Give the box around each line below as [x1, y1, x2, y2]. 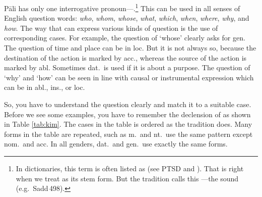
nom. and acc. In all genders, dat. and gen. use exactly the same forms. [4, 138, 228, 149]
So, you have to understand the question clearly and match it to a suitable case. [4, 99, 251, 109]
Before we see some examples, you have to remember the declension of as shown [4, 109, 251, 119]
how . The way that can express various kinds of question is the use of [4, 22, 218, 33]
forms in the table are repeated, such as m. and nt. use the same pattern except [4, 128, 253, 139]
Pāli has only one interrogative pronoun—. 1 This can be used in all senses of [4, 2, 240, 13]
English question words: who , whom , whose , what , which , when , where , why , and [4, 13, 249, 23]
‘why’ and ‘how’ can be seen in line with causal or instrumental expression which [4, 72, 254, 82]
